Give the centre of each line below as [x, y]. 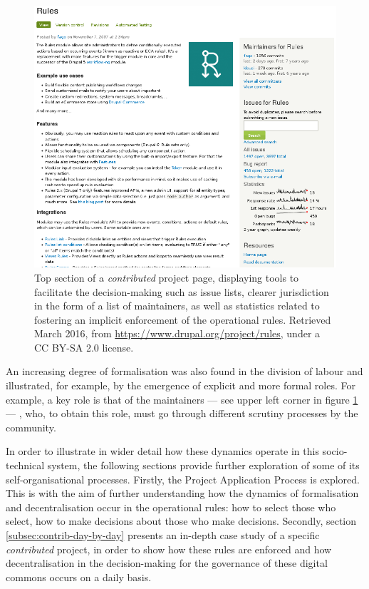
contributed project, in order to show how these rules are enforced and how [169, 549]
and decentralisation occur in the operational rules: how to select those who [171, 507]
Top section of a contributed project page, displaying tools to [167, 277]
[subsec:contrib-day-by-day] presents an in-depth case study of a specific [163, 535]
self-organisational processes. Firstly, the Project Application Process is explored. [183, 479]
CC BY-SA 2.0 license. [84, 347]
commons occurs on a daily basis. [79, 577]
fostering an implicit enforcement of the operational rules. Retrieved [183, 319]
